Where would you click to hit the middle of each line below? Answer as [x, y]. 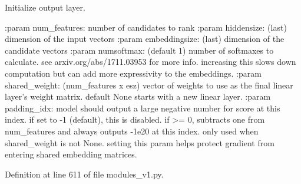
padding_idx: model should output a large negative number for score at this [143, 108]
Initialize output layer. [45, 7]
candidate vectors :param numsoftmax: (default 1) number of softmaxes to [139, 50]
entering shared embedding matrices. [71, 154]
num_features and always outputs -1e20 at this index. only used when [132, 131]
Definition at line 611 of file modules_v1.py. [84, 174]
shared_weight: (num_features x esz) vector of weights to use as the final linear [149, 85]
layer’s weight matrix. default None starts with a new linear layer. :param [138, 96]
